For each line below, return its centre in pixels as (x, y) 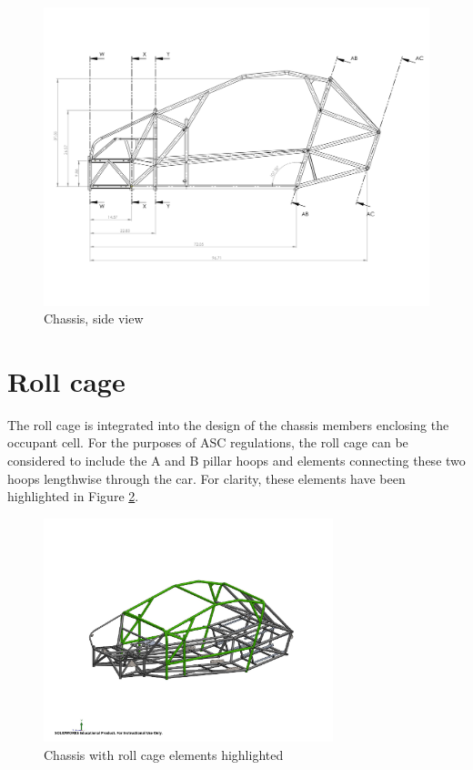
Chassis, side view (94, 318)
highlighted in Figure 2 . (73, 496)
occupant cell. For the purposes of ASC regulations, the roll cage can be (208, 442)
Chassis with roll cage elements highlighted (164, 755)
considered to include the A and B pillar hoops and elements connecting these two (236, 461)
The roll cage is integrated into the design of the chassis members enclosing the (228, 424)
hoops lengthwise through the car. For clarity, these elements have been (206, 478)
